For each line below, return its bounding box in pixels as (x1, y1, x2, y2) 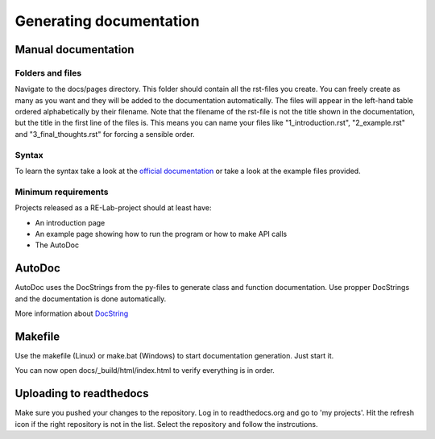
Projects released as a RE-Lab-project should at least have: (14, 203, 213, 213)
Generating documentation (14, 12, 201, 30)
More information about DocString (14, 309, 129, 318)
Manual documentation (14, 43, 135, 56)
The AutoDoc (35, 240, 80, 250)
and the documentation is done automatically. (14, 294, 167, 304)
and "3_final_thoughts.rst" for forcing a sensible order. (14, 129, 195, 139)
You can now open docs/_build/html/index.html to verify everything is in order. (14, 366, 275, 375)
